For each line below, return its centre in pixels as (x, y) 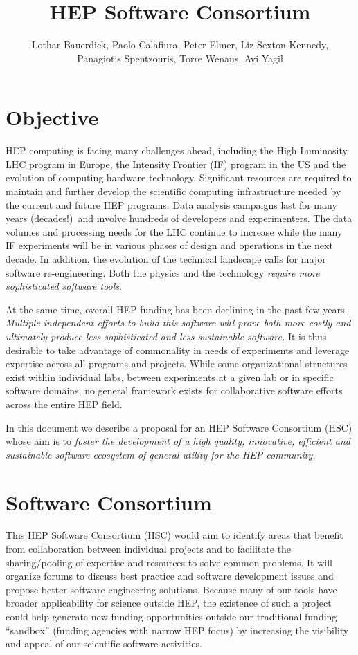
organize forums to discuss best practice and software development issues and (170, 576)
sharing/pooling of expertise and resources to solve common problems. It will (169, 562)
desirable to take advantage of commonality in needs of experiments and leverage (178, 350)
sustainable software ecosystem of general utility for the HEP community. (161, 454)
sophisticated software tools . (64, 286)
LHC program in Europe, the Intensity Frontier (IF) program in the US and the (176, 164)
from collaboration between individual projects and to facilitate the (149, 549)
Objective (52, 117)
